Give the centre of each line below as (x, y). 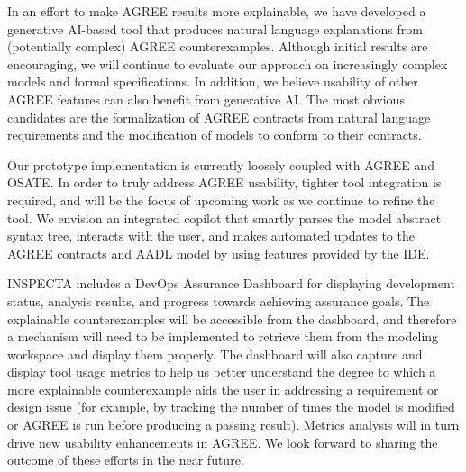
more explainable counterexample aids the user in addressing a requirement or (223, 389)
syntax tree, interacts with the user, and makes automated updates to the (211, 236)
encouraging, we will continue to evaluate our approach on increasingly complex (228, 64)
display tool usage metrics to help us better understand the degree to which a (222, 372)
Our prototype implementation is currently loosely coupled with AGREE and (221, 164)
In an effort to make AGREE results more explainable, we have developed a (217, 11)
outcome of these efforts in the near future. (126, 460)
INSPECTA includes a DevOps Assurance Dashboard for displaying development (231, 283)
